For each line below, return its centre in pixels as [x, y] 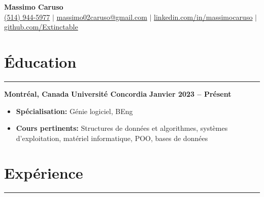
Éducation [40, 61]
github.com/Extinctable [41, 27]
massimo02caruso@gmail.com [102, 17]
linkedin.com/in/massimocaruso [203, 17]
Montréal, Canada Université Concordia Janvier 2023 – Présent [118, 93]
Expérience [44, 173]
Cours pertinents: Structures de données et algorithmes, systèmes [122, 128]
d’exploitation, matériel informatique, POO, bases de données [112, 138]
